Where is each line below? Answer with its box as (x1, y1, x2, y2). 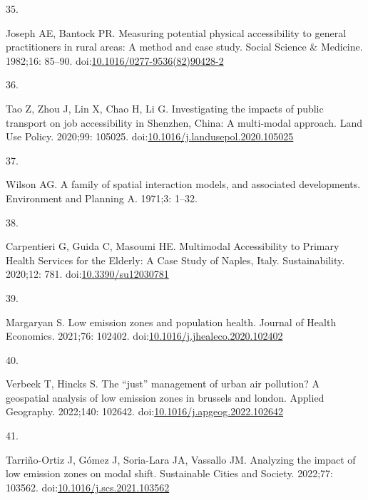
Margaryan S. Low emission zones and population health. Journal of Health (6, 314, 337, 329)
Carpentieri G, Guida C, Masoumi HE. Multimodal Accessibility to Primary (6, 239, 339, 254)
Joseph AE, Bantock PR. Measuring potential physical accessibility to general (6, 25, 347, 40)
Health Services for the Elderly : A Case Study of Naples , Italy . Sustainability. (6, 252, 345, 267)
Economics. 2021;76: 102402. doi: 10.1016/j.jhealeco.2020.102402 (6, 328, 283, 343)
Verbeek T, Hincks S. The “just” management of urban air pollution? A (6, 376, 320, 391)
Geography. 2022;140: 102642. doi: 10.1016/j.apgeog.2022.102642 (6, 404, 284, 419)
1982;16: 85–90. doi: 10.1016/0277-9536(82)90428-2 (6, 53, 224, 68)
